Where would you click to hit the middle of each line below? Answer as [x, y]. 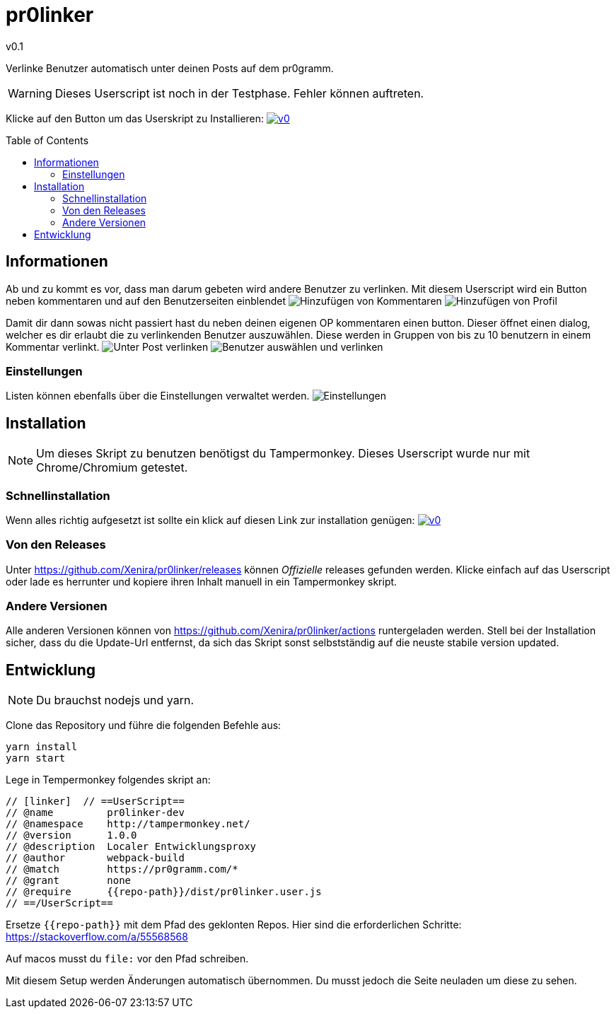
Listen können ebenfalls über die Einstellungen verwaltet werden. [158, 396]
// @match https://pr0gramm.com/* [122, 869]
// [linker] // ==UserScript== [95, 802]
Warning [30, 93]
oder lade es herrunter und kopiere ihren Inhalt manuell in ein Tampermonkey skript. [202, 581]
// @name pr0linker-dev [95, 813]
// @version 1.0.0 [71, 835]
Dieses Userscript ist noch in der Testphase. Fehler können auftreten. [239, 93]
